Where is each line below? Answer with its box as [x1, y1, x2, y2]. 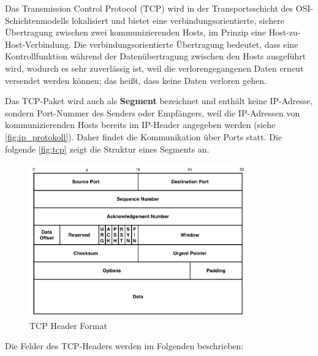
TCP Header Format [29, 319, 107, 331]
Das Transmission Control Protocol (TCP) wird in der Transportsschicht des [5, 2, 293, 14]
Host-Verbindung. [5, 37, 71, 50]
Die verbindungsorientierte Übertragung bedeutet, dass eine [74, 37, 298, 50]
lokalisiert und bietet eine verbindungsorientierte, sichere [71, 13, 284, 26]
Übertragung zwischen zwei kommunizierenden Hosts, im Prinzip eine [5, 26, 267, 39]
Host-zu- [268, 26, 301, 39]
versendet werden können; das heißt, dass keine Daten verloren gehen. [5, 74, 267, 86]
